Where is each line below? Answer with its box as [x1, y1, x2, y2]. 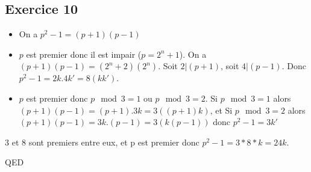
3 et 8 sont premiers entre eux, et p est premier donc [5, 135, 199, 148]
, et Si [210, 103, 233, 116]
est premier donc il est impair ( [26, 48, 142, 60]
